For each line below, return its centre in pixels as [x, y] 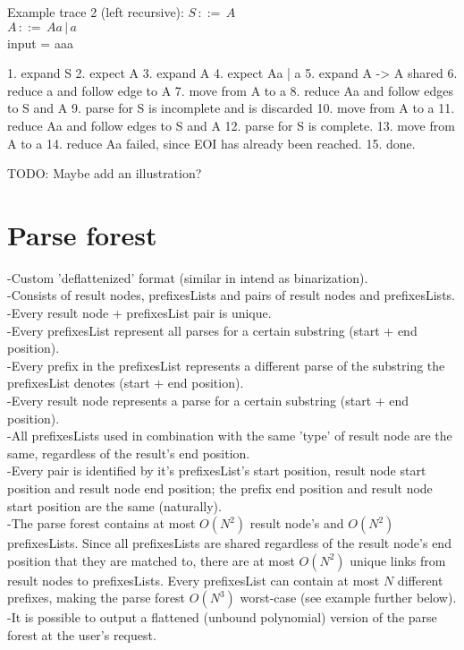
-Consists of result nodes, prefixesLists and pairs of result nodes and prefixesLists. [231, 295]
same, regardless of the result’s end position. [129, 453]
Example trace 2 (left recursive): [96, 12]
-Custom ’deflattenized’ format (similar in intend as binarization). [188, 277]
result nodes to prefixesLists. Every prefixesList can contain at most [194, 580]
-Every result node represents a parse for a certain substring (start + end [208, 401]
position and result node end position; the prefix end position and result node [220, 488]
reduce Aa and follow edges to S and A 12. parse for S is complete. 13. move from [231, 125]
